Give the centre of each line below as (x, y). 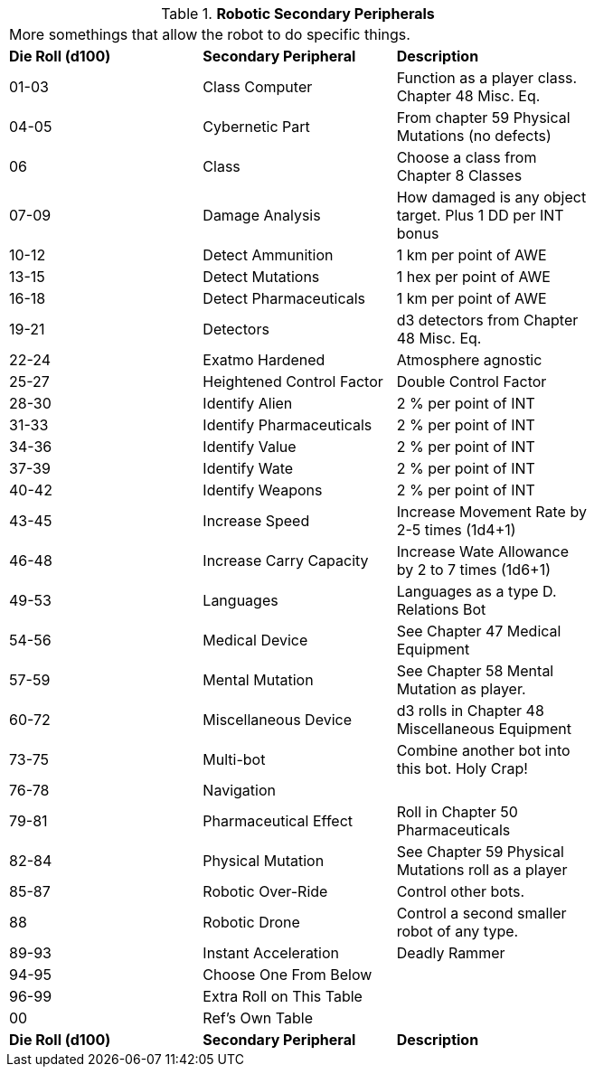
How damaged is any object (491, 197)
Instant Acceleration (271, 953)
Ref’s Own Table (258, 1018)
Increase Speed (256, 521)
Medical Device (255, 640)
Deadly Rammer (451, 953)
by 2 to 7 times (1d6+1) (474, 570)
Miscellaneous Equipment (484, 729)
